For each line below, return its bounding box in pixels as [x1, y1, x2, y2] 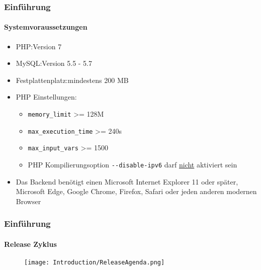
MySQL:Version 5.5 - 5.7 [16, 58, 93, 68]
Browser [16, 196, 41, 206]
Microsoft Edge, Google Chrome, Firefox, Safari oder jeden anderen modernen [16, 186, 257, 197]
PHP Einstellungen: [16, 92, 77, 102]
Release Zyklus [4, 238, 57, 249]
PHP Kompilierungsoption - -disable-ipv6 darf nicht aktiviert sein [28, 159, 237, 169]
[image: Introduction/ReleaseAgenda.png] [24, 259, 165, 266]
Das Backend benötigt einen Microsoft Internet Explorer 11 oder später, [16, 176, 238, 187]
